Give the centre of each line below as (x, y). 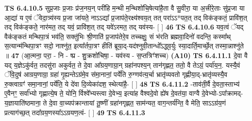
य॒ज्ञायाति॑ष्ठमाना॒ (23, 102)
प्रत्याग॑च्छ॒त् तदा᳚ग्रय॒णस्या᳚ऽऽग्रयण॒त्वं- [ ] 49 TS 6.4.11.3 (75, 112)
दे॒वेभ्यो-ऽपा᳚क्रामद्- (222, 93)
